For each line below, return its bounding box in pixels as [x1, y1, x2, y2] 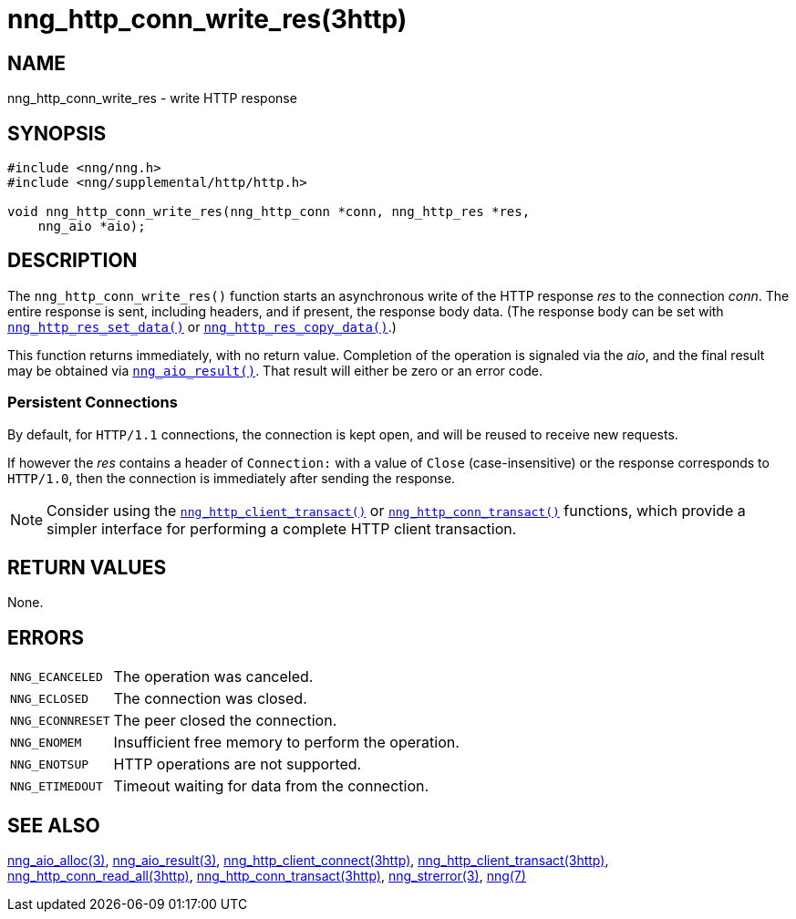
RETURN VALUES [7, 556, 167, 580]
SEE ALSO [7, 813, 100, 837]
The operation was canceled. [113, 667, 314, 687]
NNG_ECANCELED [10, 669, 103, 684]
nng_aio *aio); [37, 219, 146, 234]
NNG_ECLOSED [10, 691, 89, 706]
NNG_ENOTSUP [10, 757, 89, 771]
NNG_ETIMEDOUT [10, 779, 103, 793]
